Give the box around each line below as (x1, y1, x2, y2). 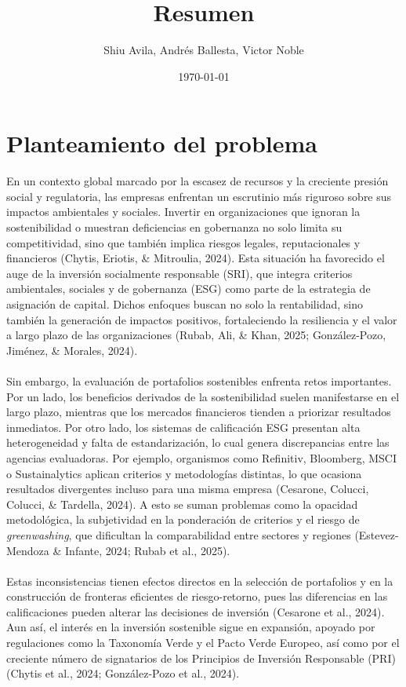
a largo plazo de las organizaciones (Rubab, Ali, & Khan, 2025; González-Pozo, (6, 327, 386, 343)
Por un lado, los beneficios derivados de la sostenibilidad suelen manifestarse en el (6, 388, 400, 404)
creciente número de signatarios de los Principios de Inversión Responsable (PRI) (6, 649, 396, 666)
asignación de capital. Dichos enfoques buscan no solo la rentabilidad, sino (6, 296, 363, 312)
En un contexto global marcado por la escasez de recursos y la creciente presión (6, 173, 389, 189)
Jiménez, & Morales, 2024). (6, 342, 138, 358)
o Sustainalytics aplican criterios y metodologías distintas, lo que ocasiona (6, 465, 362, 481)
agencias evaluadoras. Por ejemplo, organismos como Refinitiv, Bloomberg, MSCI (6, 449, 397, 466)
